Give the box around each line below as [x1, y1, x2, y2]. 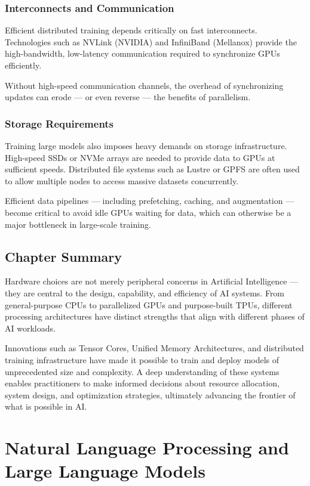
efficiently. [5, 59, 42, 71]
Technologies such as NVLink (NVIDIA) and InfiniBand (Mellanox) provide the [5, 35, 297, 48]
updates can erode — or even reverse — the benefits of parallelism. [5, 91, 251, 103]
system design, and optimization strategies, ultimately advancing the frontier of [5, 388, 296, 401]
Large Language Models [5, 459, 205, 483]
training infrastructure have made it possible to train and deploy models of [5, 353, 280, 366]
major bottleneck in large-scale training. [5, 218, 151, 230]
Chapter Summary [5, 247, 122, 265]
